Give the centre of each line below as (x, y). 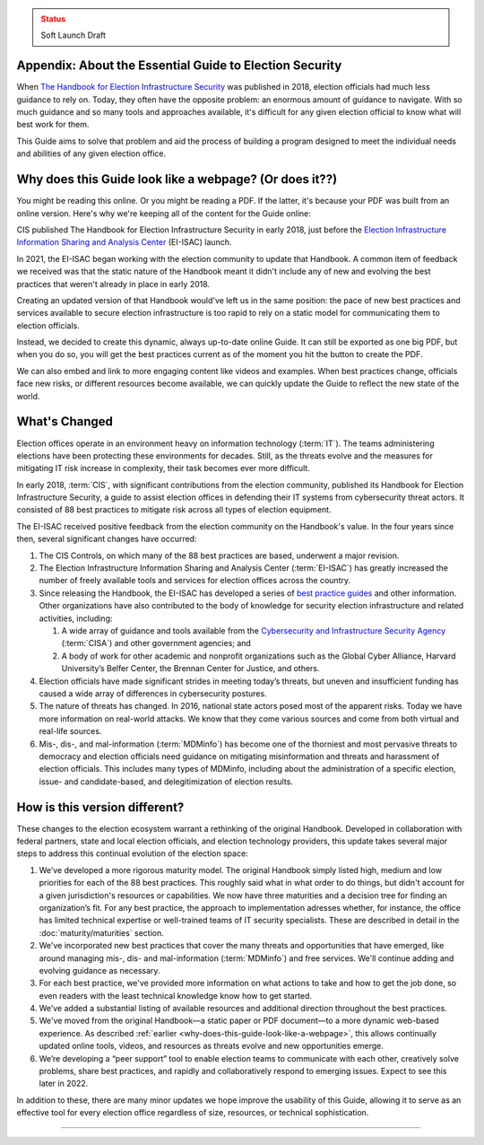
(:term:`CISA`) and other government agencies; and (156, 643)
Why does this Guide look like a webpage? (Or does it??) (177, 179)
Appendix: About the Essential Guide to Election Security (179, 66)
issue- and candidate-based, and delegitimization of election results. (166, 782)
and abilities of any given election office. (91, 153)
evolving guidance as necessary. (99, 970)
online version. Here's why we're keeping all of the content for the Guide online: (164, 213)
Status (53, 19)
